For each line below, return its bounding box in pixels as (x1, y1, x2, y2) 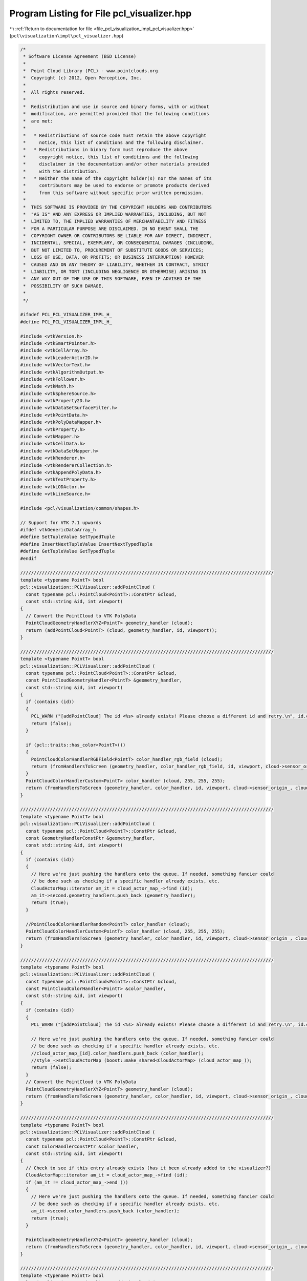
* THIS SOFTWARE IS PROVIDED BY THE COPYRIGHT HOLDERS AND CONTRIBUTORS (23, 204, 212, 210)
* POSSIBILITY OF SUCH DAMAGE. (23, 283, 104, 289)
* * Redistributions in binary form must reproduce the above (23, 147, 188, 153)
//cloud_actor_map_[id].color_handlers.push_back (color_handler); (31, 1050, 204, 1056)
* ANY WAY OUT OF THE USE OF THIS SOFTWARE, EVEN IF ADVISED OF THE (23, 276, 202, 282)
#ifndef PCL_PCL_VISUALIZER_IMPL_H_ (20, 312, 113, 318)
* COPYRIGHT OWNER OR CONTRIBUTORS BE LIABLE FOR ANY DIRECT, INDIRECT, (23, 233, 212, 239)
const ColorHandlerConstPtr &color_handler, (26, 1143, 139, 1149)
